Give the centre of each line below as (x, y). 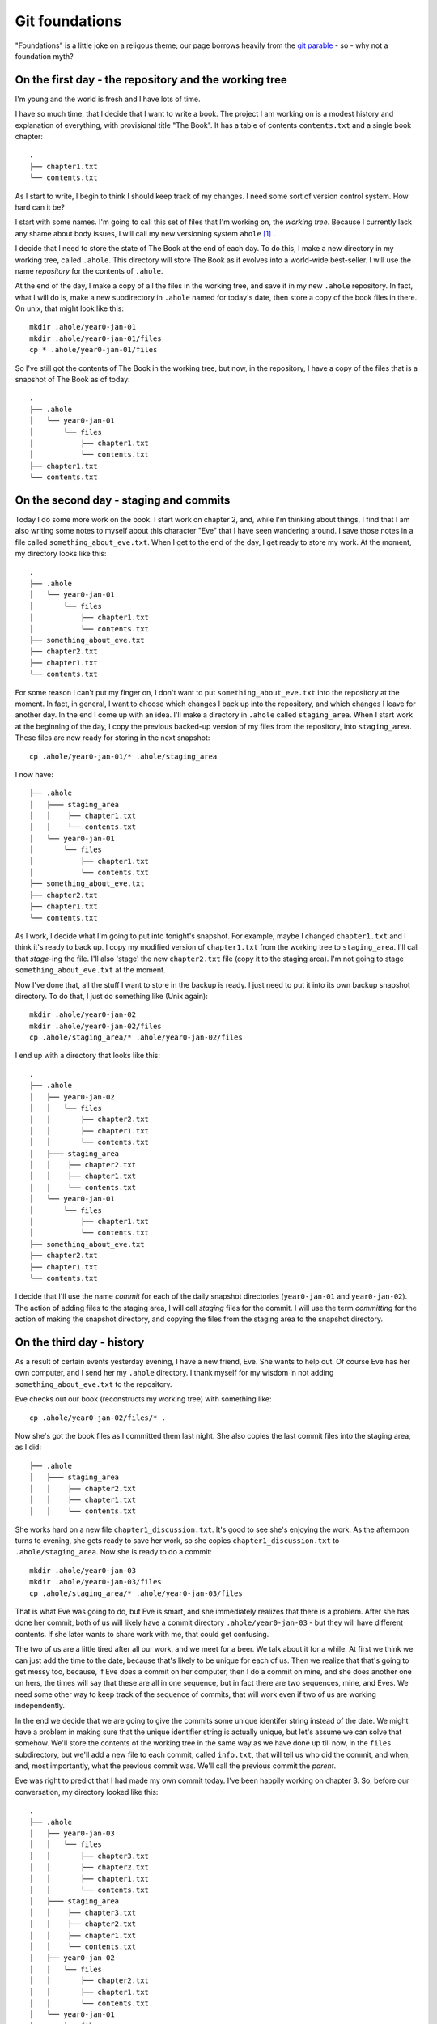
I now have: (34, 774)
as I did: (28, 1447)
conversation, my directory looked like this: (87, 1792)
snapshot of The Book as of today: (72, 380)
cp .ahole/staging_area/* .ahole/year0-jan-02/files (136, 1038)
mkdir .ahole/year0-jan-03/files (95, 1582)
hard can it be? (40, 207)
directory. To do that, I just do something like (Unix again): (111, 996)
